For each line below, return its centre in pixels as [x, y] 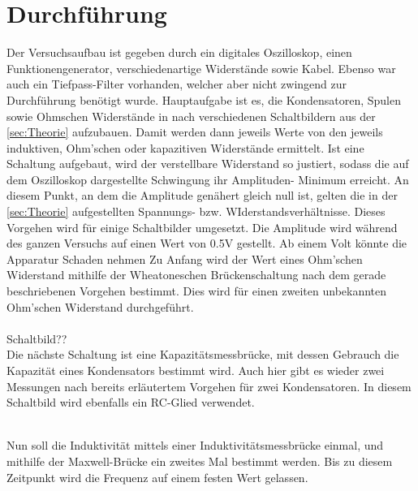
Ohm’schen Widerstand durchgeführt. [100, 306]
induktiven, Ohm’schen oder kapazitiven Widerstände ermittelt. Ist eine [185, 147]
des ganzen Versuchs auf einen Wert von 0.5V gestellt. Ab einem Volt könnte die [207, 243]
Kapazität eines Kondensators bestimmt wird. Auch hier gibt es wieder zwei [196, 370]
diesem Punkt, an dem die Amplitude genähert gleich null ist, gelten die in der [202, 195]
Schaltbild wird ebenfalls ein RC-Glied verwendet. [131, 402]
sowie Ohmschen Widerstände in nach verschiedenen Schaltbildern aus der [191, 116]
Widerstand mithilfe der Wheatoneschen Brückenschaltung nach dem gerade [196, 275]
